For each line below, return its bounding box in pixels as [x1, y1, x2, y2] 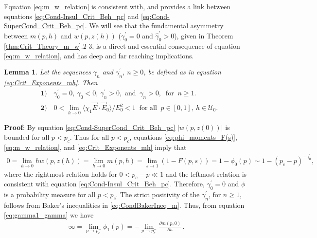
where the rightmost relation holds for [4, 168, 117, 179]
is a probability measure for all [4, 189, 96, 200]
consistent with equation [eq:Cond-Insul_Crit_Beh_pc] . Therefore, [4, 179, 205, 189]
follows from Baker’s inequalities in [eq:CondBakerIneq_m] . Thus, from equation [4, 200, 245, 210]
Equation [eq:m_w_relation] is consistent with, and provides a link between [4, 1, 231, 11]
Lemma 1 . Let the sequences [4, 67, 91, 77]
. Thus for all [70, 131, 109, 142]
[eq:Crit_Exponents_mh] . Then [4, 77, 98, 88]
